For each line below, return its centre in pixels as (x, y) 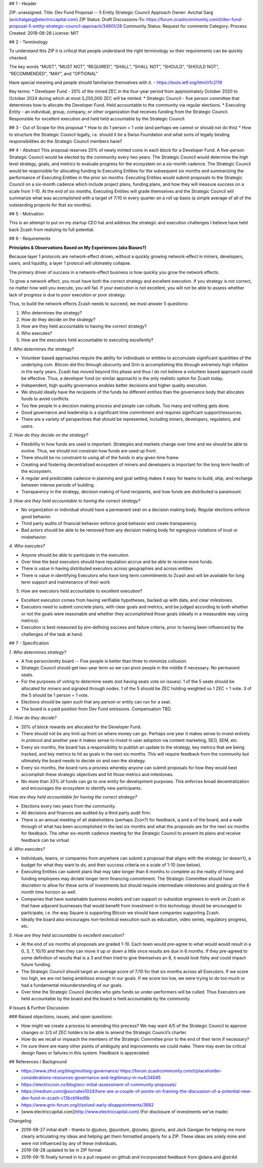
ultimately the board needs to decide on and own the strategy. (84, 761)
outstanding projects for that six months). (50, 205)
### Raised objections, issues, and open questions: (61, 1017)
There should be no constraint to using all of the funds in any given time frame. (100, 458)
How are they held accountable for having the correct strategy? (73, 797)
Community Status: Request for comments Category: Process (185, 26)
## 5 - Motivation (26, 214)
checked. (18, 58)
